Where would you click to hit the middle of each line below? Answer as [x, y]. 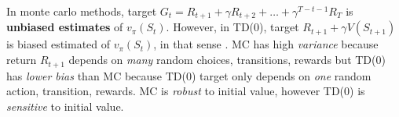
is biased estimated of [59, 44]
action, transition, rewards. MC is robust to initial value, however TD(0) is [186, 91]
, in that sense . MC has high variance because [266, 44]
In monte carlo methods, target [82, 11]
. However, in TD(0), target [232, 27]
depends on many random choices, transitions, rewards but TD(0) [227, 60]
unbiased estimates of [65, 27]
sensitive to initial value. [65, 106]
